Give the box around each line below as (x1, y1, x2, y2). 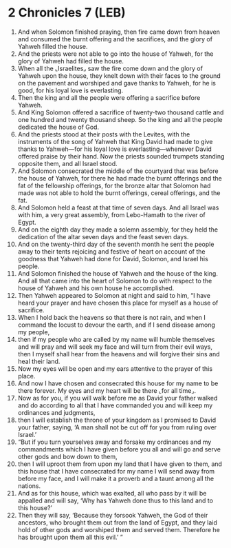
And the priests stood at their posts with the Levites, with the (17, 130, 190, 139)
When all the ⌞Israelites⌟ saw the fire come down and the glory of (17, 64, 203, 72)
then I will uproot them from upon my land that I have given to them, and (17, 460, 223, 468)
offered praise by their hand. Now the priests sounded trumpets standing (17, 152, 225, 160)
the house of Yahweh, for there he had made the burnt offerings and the (17, 174, 223, 182)
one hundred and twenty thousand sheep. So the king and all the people (17, 115, 223, 123)
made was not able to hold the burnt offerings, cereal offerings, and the (17, 188, 221, 197)
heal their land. (17, 357, 60, 365)
